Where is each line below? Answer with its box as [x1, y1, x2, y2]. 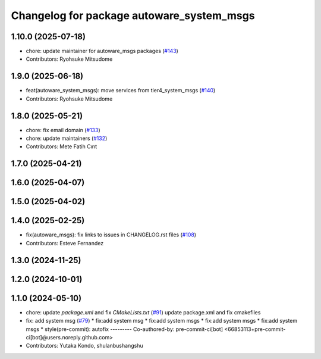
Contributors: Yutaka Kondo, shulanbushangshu [26, 342, 143, 349]
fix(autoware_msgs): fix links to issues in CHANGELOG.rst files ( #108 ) [26, 231, 196, 238]
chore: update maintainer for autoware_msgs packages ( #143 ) [26, 48, 178, 55]
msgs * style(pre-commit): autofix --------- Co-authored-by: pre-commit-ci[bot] [26, 325, 223, 333]
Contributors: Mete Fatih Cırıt [26, 143, 97, 150]
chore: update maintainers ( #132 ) [26, 135, 108, 142]
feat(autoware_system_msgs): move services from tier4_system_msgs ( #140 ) [26, 87, 216, 94]
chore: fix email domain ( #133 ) [26, 126, 100, 133]
